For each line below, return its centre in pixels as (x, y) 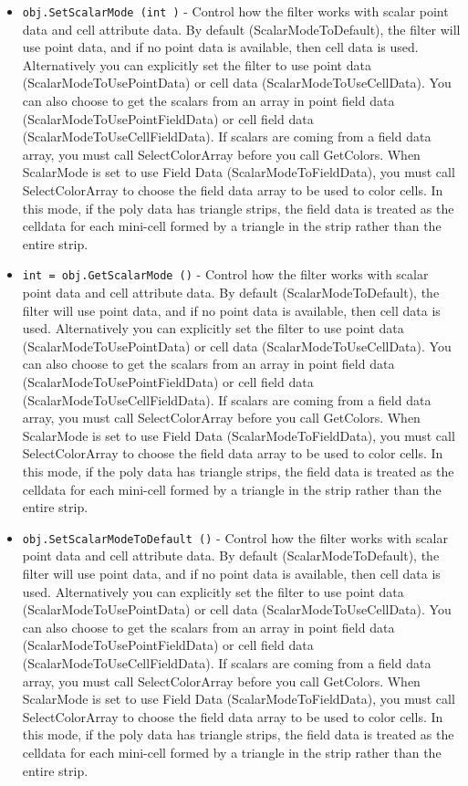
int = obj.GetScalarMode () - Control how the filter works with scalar (225, 274)
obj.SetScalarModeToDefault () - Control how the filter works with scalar (235, 537)
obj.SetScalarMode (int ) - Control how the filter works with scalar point (235, 11)
